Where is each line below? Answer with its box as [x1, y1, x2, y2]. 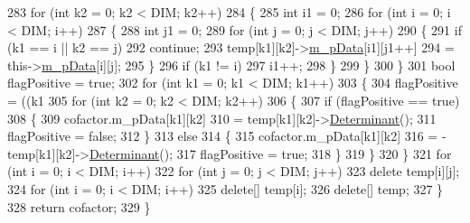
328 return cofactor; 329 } [7, 197, 151, 216]
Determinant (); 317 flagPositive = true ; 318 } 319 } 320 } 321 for [89, 144, 452, 163]
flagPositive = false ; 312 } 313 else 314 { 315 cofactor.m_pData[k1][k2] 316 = [7, 126, 438, 145]
